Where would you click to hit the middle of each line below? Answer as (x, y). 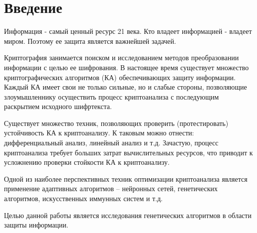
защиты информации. (36, 225)
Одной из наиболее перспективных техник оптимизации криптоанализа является (126, 178)
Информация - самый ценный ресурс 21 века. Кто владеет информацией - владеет (128, 31)
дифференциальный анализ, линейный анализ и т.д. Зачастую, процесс (111, 143)
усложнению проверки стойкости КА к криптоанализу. (87, 162)
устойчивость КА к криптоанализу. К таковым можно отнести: (99, 133)
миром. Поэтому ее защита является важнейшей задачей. (90, 41)
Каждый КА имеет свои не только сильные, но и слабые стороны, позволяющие (126, 87)
